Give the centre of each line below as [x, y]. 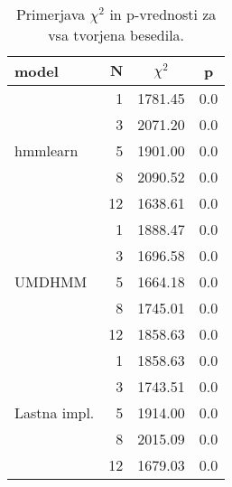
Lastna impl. [55, 412]
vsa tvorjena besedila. [116, 35]
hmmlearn [46, 150]
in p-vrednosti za [163, 14]
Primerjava [51, 14]
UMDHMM [51, 281]
